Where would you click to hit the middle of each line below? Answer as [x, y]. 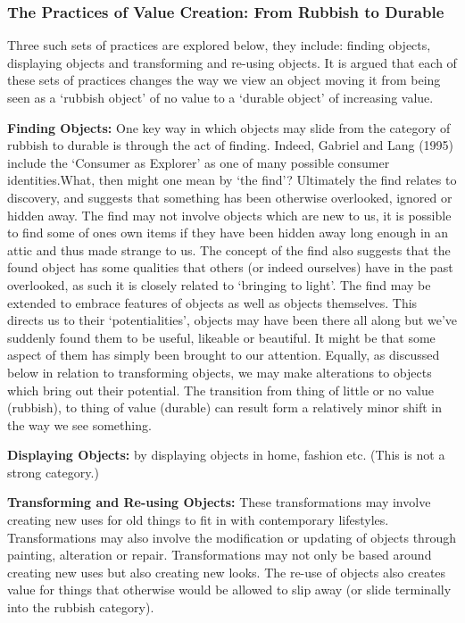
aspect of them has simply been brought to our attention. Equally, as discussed [224, 355]
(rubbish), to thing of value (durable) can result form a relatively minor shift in [225, 407]
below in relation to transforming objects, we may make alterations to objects [220, 372]
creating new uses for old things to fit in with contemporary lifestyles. [198, 520]
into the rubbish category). [81, 607]
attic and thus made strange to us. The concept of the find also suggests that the [229, 249]
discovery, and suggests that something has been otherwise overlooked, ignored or [230, 197]
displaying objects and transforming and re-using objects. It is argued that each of [232, 62]
